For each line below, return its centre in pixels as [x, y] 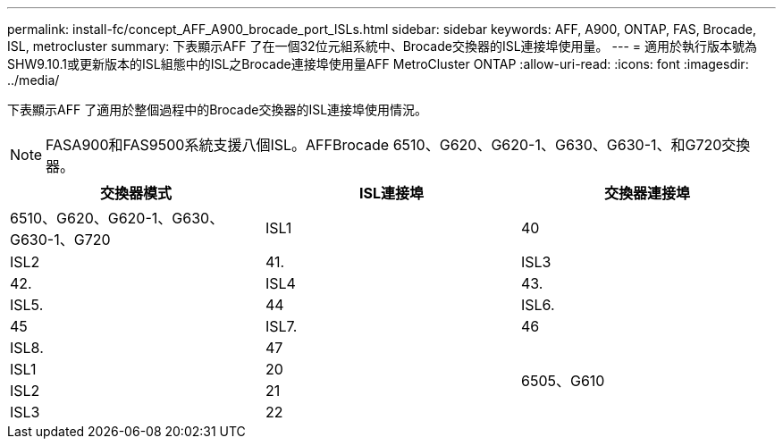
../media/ [34, 80]
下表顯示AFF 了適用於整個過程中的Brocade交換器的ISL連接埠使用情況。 [218, 109]
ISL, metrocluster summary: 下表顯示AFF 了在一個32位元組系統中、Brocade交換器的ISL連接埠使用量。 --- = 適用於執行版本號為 [383, 46]
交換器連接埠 [647, 193]
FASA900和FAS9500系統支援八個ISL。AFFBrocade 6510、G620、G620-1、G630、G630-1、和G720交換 [398, 145]
